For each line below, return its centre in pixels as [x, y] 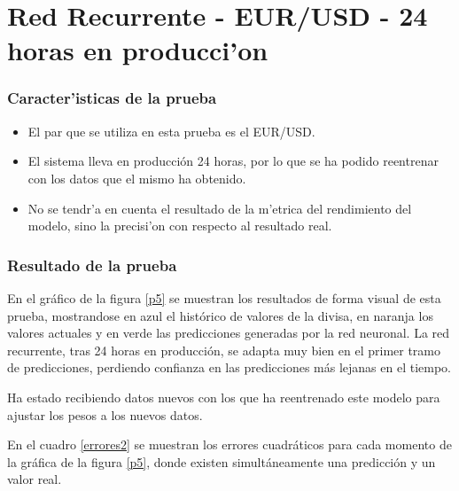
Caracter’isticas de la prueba [112, 98]
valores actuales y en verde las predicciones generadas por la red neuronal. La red [229, 333]
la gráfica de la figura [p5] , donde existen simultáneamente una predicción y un [222, 461]
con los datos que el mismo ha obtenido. [137, 178]
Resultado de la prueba [92, 265]
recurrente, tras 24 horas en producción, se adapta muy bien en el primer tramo [224, 350]
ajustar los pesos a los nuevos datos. [105, 414]
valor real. [35, 479]
